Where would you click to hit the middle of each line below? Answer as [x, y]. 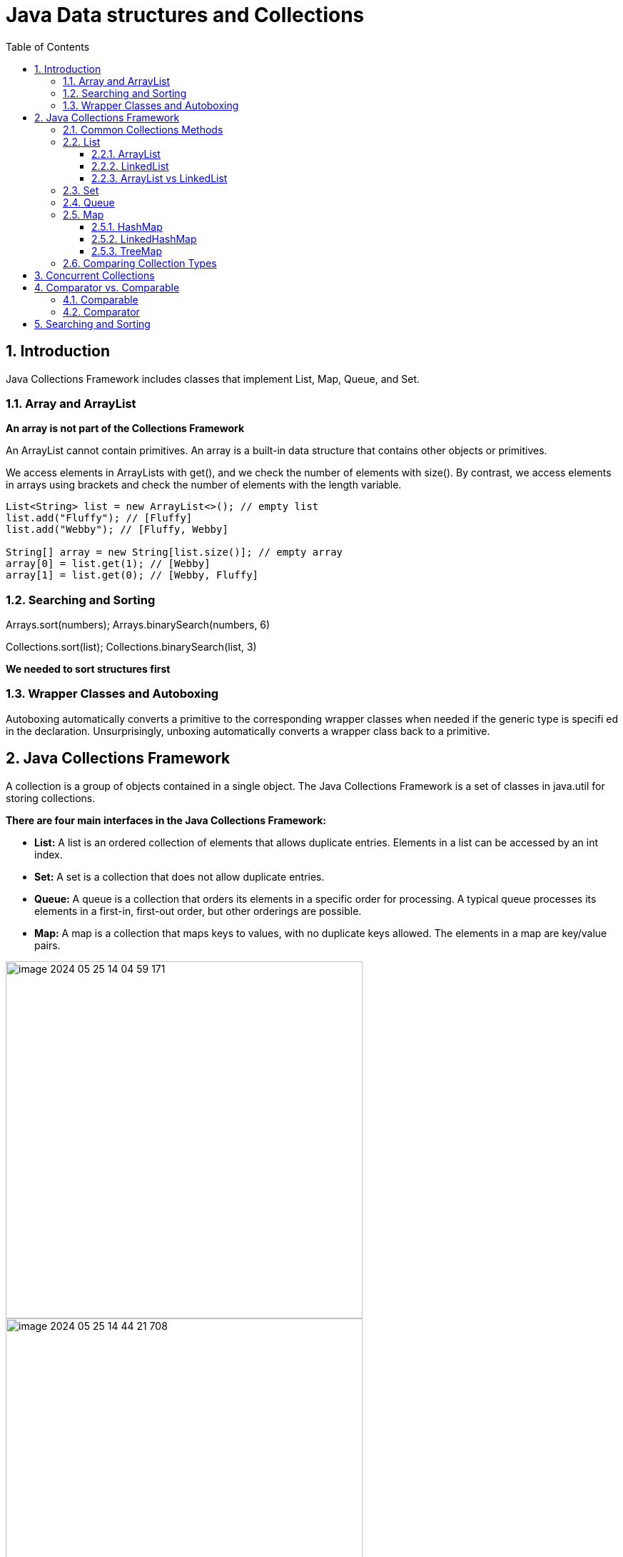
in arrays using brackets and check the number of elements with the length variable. [204, 485]
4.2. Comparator [101, 311]
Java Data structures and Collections [185, 15]
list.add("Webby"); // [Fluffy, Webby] [117, 530]
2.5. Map [83, 214]
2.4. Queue [89, 202]
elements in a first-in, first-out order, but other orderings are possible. [198, 911]
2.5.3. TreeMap [127, 251]
